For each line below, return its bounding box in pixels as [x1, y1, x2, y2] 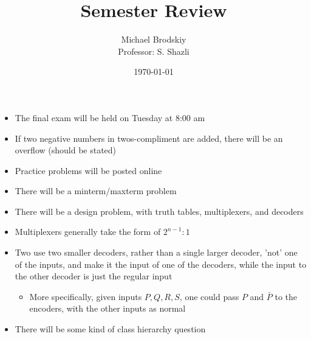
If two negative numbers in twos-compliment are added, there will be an [15, 131, 283, 144]
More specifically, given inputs [29, 290, 142, 302]
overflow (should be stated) [15, 144, 117, 156]
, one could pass [179, 290, 239, 302]
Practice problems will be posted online [15, 164, 162, 176]
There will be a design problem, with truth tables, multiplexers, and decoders [15, 204, 304, 217]
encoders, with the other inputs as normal [29, 302, 186, 315]
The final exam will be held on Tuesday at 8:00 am [15, 111, 205, 124]
